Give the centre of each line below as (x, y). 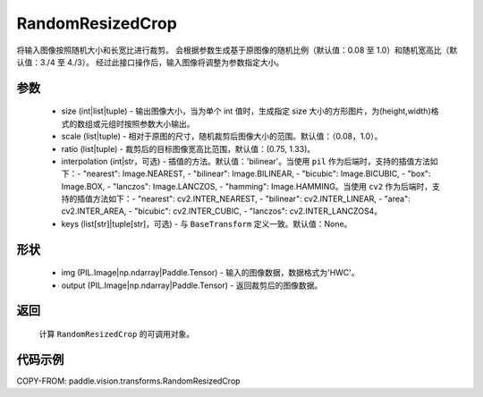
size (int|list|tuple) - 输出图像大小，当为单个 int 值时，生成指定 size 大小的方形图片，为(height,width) (246, 111)
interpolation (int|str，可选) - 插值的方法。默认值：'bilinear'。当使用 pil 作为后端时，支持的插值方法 (246, 161)
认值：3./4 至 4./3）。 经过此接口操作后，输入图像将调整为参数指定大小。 (150, 62)
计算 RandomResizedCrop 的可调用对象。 (117, 334)
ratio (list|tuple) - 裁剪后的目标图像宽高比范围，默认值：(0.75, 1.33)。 (188, 148)
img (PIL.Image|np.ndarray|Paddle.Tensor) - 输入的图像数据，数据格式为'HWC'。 (210, 273)
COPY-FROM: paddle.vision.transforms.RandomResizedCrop (128, 381)
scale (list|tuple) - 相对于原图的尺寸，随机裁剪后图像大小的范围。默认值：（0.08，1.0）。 (222, 136)
